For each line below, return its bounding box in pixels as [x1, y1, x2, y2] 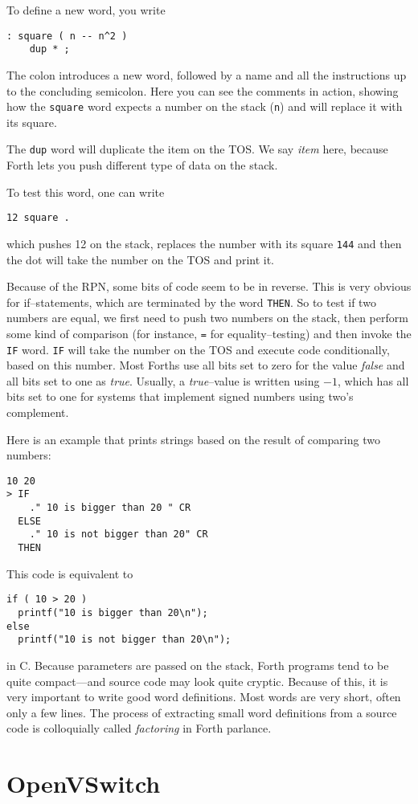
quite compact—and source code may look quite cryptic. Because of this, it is [6, 672, 388, 689]
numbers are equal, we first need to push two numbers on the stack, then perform [6, 309, 408, 326]
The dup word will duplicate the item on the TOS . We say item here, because [6, 141, 388, 157]
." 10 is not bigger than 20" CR [29, 529, 208, 541]
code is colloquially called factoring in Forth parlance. [6, 720, 272, 737]
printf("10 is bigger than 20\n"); [18, 607, 208, 618]
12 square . [6, 212, 70, 224]
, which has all [338, 372, 409, 389]
